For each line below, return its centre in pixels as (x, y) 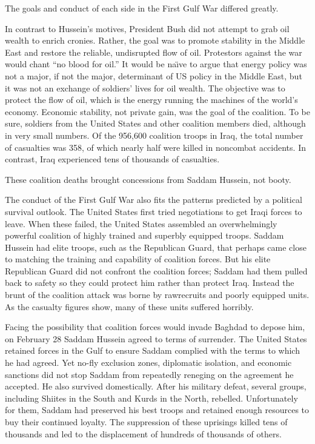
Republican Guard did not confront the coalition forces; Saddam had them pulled (156, 270)
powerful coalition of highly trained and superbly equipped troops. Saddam (144, 235)
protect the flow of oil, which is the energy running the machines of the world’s (151, 100)
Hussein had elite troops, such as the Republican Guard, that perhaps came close (156, 247)
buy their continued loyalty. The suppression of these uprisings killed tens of (146, 422)
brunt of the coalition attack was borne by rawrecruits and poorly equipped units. (157, 295)
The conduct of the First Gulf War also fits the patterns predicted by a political (154, 200)
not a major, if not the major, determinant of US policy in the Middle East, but (154, 75)
